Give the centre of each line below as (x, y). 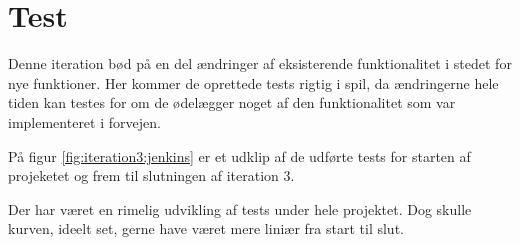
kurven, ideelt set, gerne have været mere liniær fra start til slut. (206, 228)
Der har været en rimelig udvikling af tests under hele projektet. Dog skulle (240, 208)
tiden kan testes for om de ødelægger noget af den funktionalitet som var (232, 102)
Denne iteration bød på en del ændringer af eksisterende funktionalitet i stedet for (260, 63)
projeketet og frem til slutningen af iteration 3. (151, 175)
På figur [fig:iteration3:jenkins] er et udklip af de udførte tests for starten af (239, 155)
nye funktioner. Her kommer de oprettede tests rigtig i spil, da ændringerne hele (253, 82)
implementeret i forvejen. (84, 121)
